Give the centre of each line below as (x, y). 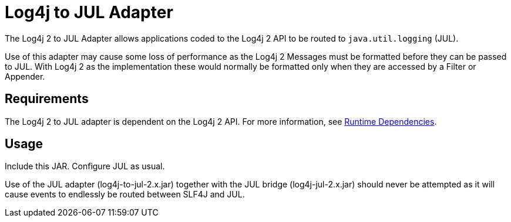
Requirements (47, 99)
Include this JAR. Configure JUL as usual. (85, 166)
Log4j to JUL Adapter (89, 12)
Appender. (25, 76)
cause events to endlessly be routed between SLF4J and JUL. (125, 194)
